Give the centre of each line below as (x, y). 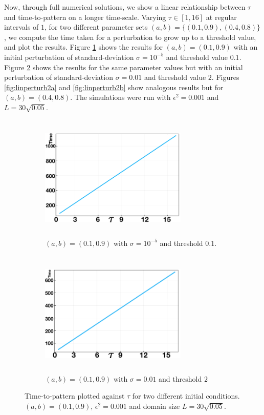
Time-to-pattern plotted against (75, 396)
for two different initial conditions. (186, 396)
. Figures (225, 77)
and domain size (155, 406)
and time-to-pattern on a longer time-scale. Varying (85, 17)
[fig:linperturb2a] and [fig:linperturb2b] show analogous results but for (114, 87)
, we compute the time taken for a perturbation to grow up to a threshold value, (130, 37)
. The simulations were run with (120, 97)
